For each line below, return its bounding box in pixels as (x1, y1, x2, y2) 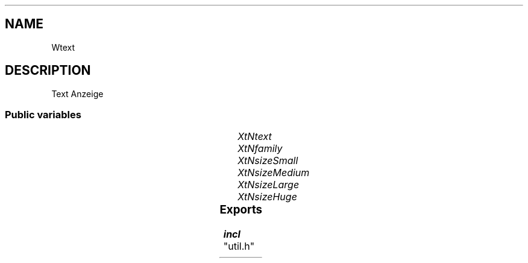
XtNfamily (237, 142, 283, 155)
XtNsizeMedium (237, 166, 310, 179)
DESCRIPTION (5, 63, 91, 78)
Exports (219, 203, 263, 217)
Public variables (5, 109, 81, 121)
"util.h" (223, 240, 255, 253)
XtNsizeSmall (237, 154, 298, 167)
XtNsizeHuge (237, 191, 297, 203)
